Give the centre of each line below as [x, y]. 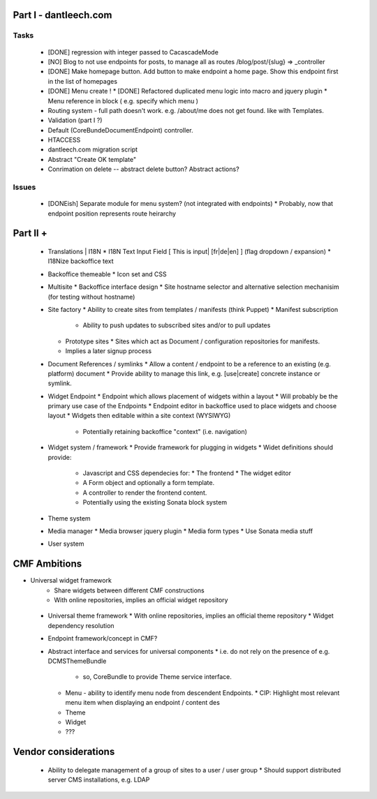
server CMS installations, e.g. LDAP [99, 780]
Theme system [69, 518]
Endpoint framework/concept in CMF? [103, 639]
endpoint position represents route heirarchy [112, 214]
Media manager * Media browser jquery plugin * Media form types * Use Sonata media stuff [180, 531]
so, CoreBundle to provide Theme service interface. [157, 677]
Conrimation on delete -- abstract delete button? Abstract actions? [144, 169]
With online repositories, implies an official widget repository [141, 600]
